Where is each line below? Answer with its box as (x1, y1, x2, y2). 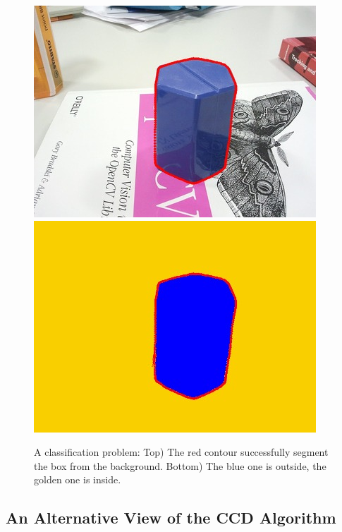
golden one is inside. (34, 472, 121, 487)
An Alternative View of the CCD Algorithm (6, 507, 336, 528)
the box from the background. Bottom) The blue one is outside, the (34, 458, 326, 473)
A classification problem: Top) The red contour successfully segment (34, 445, 329, 459)
